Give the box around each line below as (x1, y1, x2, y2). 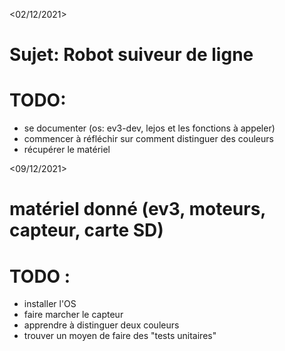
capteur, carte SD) (9, 219, 164, 242)
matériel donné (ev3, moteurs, (9, 198, 266, 221)
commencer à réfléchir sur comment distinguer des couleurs (23, 133, 274, 145)
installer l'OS (23, 298, 77, 310)
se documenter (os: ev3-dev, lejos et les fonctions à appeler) (23, 122, 276, 134)
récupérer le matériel (23, 144, 111, 156)
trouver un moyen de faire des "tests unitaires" (23, 330, 217, 342)
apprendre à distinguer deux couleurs (23, 319, 180, 331)
